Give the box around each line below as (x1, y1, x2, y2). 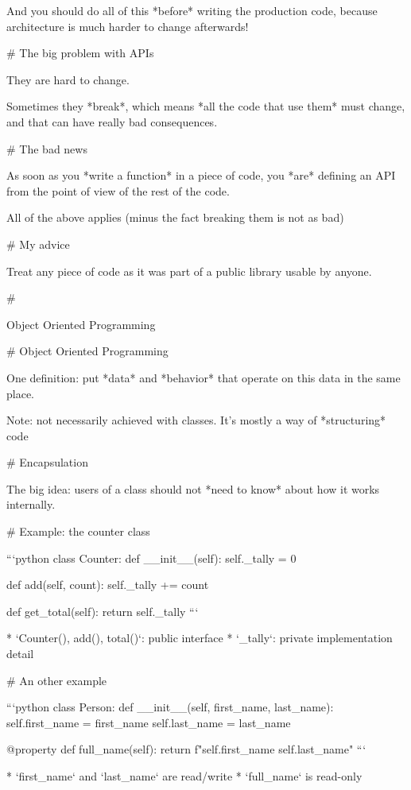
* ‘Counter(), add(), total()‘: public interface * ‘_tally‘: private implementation (6, 629, 393, 646)
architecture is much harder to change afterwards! (6, 17, 249, 34)
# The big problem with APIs (6, 45, 154, 61)
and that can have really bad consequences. (6, 113, 218, 130)
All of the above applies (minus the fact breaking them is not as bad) (6, 209, 344, 226)
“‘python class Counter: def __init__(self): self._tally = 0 (6, 549, 297, 566)
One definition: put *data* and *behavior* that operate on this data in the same (6, 369, 401, 385)
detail (6, 645, 34, 662)
